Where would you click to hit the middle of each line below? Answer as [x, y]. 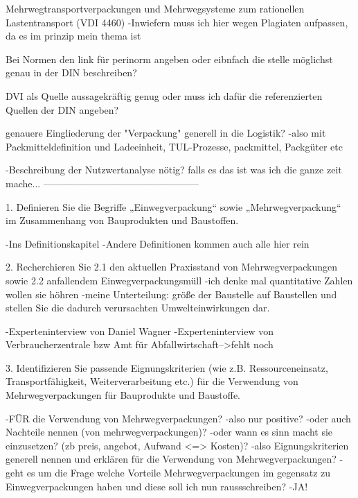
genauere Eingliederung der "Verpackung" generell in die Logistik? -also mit [166, 133]
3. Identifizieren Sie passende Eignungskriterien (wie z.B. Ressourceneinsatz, [167, 367]
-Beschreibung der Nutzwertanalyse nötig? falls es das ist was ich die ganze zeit [174, 170]
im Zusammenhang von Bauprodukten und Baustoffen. [122, 220]
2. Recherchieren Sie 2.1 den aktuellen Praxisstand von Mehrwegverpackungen [172, 267]
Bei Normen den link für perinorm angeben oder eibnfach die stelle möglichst [169, 59]
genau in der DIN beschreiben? [71, 72]
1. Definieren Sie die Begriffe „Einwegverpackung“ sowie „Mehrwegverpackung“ [173, 206]
